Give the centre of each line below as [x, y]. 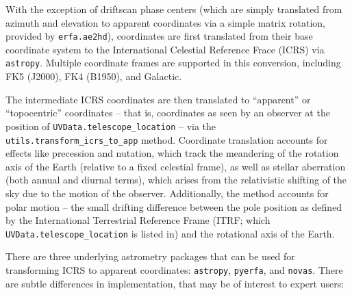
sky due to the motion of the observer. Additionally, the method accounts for [167, 193]
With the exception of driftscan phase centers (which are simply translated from [174, 9]
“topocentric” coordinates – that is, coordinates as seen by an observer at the [168, 113]
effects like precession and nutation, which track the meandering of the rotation [172, 153]
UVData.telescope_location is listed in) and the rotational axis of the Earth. [170, 233]
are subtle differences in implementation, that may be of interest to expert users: [175, 283]
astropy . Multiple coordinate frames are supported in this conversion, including [173, 63]
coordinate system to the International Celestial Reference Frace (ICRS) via [165, 49]
